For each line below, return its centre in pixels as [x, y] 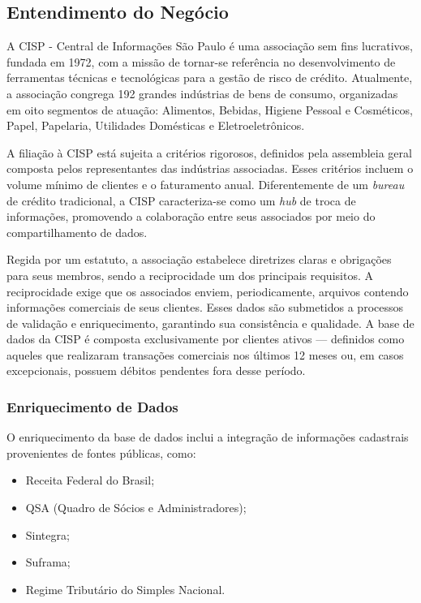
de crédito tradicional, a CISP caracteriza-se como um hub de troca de [181, 200]
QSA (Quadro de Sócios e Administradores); [136, 508]
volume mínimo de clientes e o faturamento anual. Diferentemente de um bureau [206, 184]
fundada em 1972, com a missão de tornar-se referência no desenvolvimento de [201, 61]
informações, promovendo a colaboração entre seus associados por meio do [191, 216]
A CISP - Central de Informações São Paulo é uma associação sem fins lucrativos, [210, 46]
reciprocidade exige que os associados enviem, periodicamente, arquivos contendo [208, 291]
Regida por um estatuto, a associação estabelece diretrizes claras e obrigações [199, 259]
